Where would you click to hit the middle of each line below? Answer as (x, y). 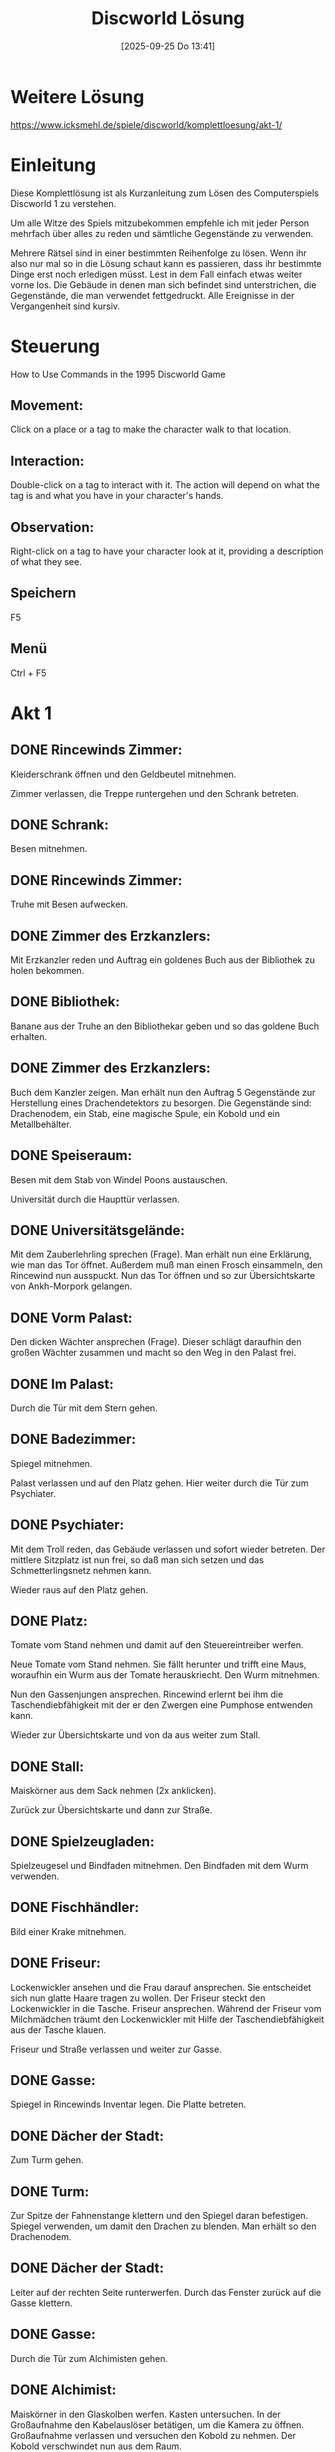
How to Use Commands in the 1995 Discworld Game (118, 374)
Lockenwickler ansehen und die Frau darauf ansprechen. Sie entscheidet (161, 1987)
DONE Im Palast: (62, 1383)
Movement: (47, 405)
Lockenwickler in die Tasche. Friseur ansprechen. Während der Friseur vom (166, 2008)
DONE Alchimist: (63, 2390)
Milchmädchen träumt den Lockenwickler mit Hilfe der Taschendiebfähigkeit (167, 2019)
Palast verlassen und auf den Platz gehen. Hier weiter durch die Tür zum (159, 1483)
